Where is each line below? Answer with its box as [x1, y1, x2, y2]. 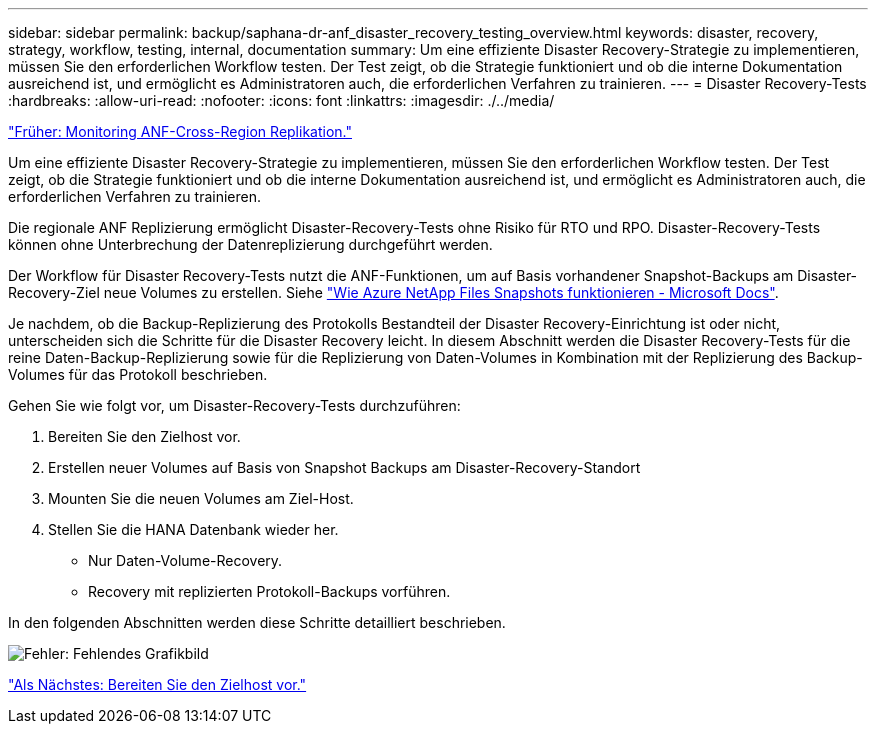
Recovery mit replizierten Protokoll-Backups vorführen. [88, 583, 451, 600]
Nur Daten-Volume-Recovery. [88, 552, 283, 569]
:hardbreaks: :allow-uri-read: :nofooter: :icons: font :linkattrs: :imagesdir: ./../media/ [8, 92, 555, 109]
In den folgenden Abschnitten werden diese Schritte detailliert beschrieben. [8, 614, 506, 631]
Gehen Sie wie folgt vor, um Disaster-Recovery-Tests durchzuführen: [8, 397, 461, 414]
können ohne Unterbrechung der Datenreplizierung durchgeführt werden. [8, 236, 493, 253]
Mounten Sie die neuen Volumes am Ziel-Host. [48, 490, 354, 507]
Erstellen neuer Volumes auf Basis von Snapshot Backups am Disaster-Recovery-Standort [48, 459, 641, 476]
